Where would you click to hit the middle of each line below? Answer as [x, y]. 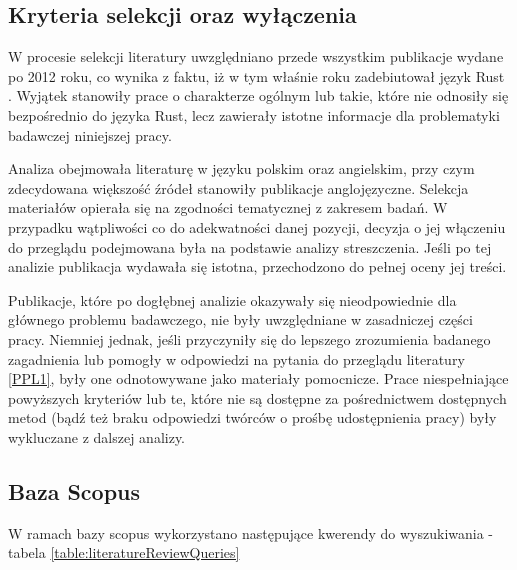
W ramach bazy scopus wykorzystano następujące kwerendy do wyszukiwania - [251, 532]
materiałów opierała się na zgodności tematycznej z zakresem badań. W [228, 207]
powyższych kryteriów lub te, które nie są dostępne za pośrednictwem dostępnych [257, 397]
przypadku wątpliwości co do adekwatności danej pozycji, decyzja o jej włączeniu [257, 226]
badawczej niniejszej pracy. [90, 134]
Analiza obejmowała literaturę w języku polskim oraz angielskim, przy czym [241, 168]
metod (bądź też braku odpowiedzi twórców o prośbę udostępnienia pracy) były [252, 417]
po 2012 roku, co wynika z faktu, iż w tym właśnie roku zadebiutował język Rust [256, 75]
